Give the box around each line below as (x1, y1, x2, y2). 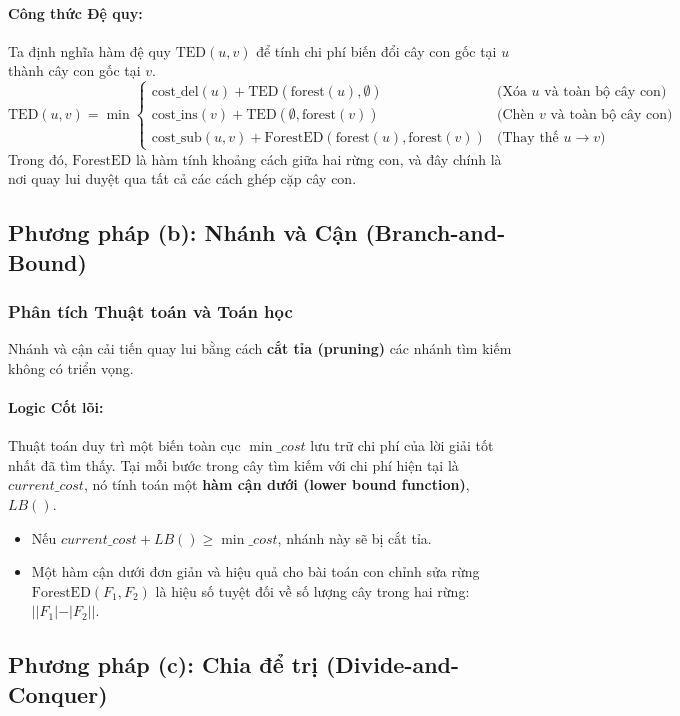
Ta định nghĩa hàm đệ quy (8, 40, 171, 61)
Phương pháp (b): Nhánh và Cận (8, 217, 358, 248)
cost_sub (151, 131, 202, 146)
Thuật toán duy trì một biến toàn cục (8, 435, 241, 456)
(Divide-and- (325, 649, 460, 680)
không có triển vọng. (8, 357, 134, 378)
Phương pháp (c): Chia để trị (8, 649, 318, 680)
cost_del (151, 85, 199, 100)
